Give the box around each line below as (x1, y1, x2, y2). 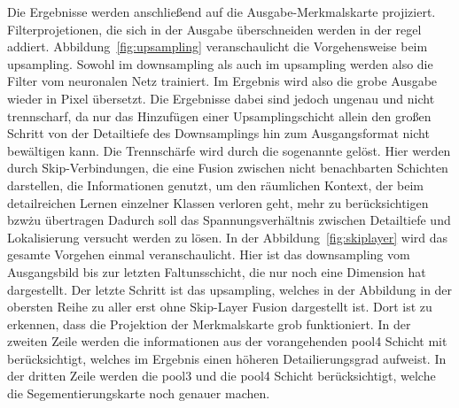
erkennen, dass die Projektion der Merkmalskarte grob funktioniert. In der (7, 314, 411, 333)
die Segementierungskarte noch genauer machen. (7, 384, 270, 403)
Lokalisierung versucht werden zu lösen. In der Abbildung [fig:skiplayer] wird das (7, 227, 448, 246)
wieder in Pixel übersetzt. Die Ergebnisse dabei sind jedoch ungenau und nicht (7, 89, 435, 107)
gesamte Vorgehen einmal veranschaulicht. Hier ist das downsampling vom (7, 245, 410, 264)
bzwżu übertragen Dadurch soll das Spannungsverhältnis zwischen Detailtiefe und (7, 211, 451, 229)
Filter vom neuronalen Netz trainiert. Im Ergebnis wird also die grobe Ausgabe (7, 72, 438, 90)
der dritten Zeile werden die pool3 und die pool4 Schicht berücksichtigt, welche (7, 366, 436, 385)
